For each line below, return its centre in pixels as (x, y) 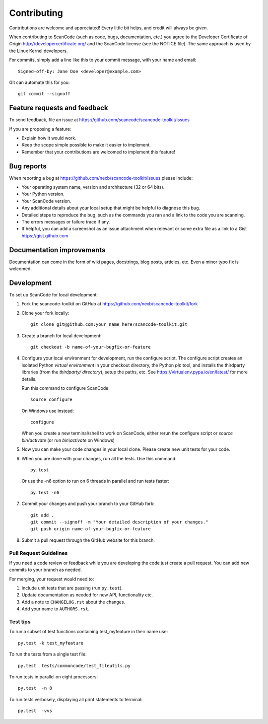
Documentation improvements (57, 250)
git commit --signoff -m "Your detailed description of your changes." (119, 522)
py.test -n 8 (35, 688)
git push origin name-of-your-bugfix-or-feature (91, 529)
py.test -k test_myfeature (51, 643)
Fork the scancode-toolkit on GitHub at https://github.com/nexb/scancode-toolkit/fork (110, 304)
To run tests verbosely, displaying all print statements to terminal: (76, 699)
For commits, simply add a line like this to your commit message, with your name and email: (103, 60)
